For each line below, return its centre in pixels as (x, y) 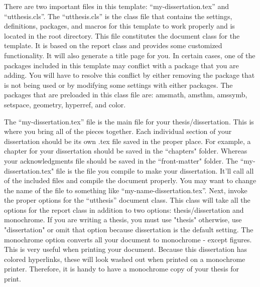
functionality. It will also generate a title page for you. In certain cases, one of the (130, 55)
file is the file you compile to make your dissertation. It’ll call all (155, 170)
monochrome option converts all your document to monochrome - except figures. (128, 239)
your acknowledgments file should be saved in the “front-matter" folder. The (121, 160)
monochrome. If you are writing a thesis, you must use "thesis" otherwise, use (123, 220)
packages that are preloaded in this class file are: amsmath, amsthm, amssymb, (126, 95)
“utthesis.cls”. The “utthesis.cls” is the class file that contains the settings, (118, 16)
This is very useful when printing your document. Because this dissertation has (125, 249)
